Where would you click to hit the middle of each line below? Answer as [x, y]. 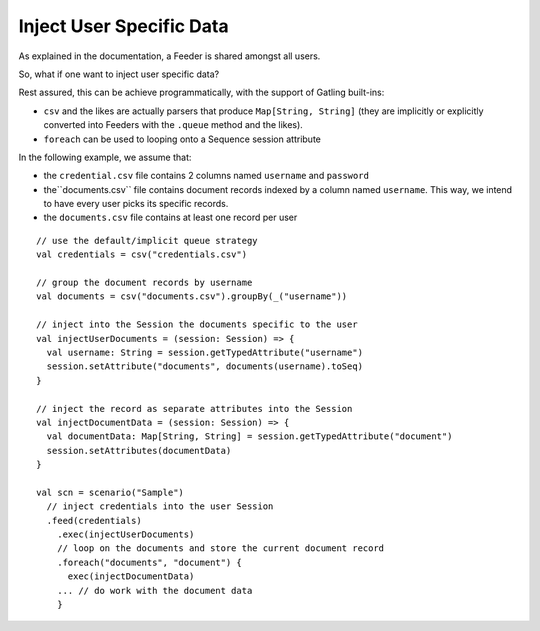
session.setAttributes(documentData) [139, 450]
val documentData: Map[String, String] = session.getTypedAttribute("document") [249, 436]
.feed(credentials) [94, 520]
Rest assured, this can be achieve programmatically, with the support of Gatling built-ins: [201, 92]
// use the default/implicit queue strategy [147, 240]
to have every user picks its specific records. [136, 204]
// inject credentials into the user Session [160, 506]
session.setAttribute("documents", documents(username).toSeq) [205, 366]
